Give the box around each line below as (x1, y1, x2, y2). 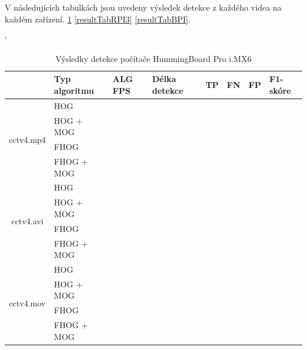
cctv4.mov (9, 296, 46, 309)
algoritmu (54, 84, 94, 96)
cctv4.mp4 (9, 133, 46, 145)
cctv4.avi (11, 215, 44, 227)
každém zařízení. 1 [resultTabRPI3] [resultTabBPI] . (5, 12, 191, 25)
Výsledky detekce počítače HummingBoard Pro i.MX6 (55, 52, 252, 64)
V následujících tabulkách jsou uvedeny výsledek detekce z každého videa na (5, 1, 282, 13)
